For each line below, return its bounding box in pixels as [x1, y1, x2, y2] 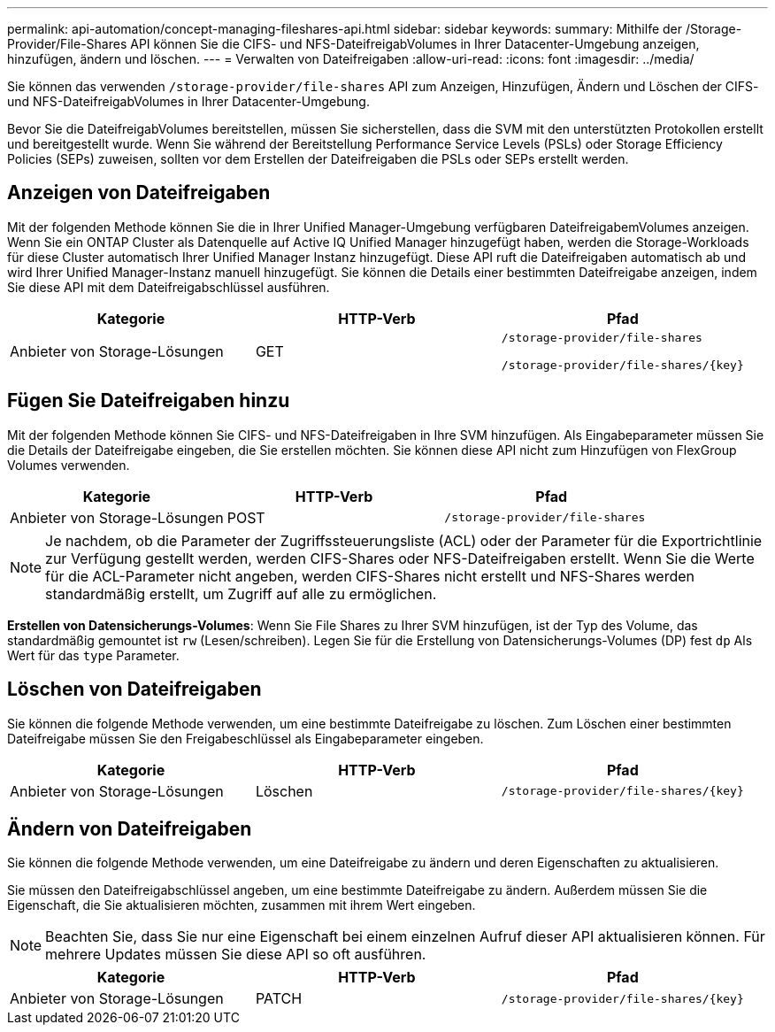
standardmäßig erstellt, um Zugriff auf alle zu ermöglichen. [45, 584, 437, 603]
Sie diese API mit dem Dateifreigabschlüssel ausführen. [7, 279, 330, 295]
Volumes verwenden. [7, 457, 130, 473]
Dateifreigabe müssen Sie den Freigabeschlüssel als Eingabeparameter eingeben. [7, 730, 484, 746]
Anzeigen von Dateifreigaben [7, 181, 271, 204]
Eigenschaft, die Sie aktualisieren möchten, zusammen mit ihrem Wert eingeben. [7, 897, 476, 913]
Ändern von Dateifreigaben [7, 817, 252, 840]
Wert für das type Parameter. [7, 647, 180, 663]
